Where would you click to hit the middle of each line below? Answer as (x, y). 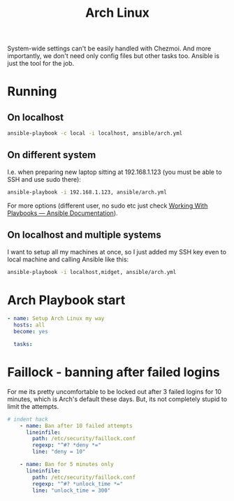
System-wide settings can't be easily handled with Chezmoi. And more (109, 49)
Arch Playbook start (66, 300)
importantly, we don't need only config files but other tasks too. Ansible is (114, 56)
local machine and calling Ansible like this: (68, 259)
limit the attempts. (33, 406)
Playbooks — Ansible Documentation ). (63, 213)
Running (32, 92)
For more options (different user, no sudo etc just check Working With (108, 205)
